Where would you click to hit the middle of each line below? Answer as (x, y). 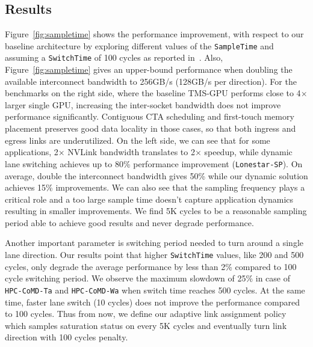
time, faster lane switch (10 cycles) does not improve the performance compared (153, 302)
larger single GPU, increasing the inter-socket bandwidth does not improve (143, 104)
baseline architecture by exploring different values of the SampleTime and (139, 45)
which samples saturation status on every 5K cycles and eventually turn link (146, 325)
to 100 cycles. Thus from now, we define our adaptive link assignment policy (146, 314)
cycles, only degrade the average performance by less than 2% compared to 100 (151, 266)
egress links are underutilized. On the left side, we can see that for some (138, 140)
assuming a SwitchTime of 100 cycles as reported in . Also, (114, 57)
